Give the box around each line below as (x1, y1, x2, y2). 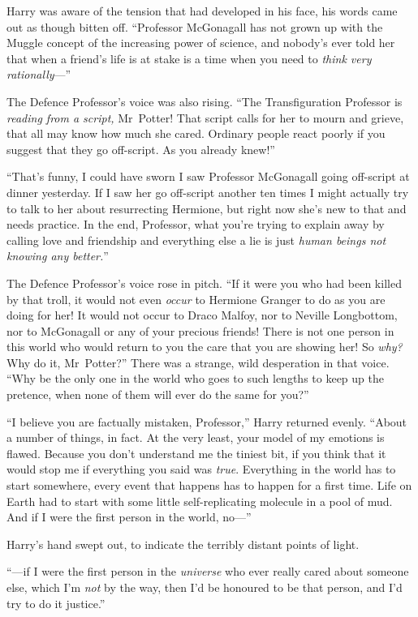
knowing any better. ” (6, 247, 109, 264)
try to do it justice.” (6, 594, 106, 611)
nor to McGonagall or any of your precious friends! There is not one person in (6, 322, 394, 339)
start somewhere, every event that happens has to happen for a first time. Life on (6, 477, 412, 494)
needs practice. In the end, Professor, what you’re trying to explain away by (6, 216, 385, 233)
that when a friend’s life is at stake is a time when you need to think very (6, 49, 372, 66)
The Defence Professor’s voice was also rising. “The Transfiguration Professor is (6, 92, 403, 109)
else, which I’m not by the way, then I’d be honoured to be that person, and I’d (6, 579, 403, 595)
